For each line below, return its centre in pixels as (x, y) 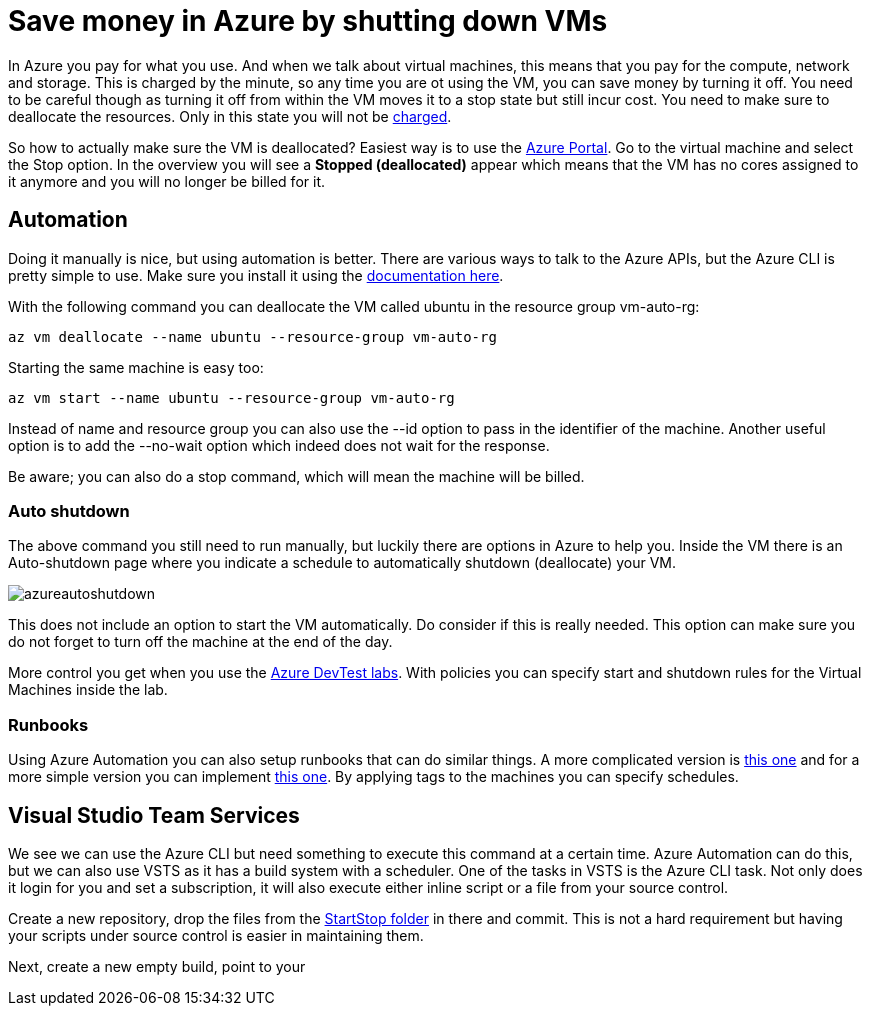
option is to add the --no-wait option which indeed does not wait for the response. (279, 445)
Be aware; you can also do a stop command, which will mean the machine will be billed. (296, 476)
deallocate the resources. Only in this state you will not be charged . (230, 116)
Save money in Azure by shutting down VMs (308, 21)
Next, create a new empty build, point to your (157, 966)
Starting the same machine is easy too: (136, 367)
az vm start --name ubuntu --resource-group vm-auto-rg (231, 397)
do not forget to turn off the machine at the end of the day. (200, 642)
